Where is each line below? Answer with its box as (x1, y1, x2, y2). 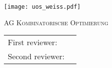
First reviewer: (8, 36, 57, 48)
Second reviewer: (8, 51, 65, 62)
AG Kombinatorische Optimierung (4, 17, 109, 27)
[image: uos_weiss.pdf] (4, 3, 81, 10)
